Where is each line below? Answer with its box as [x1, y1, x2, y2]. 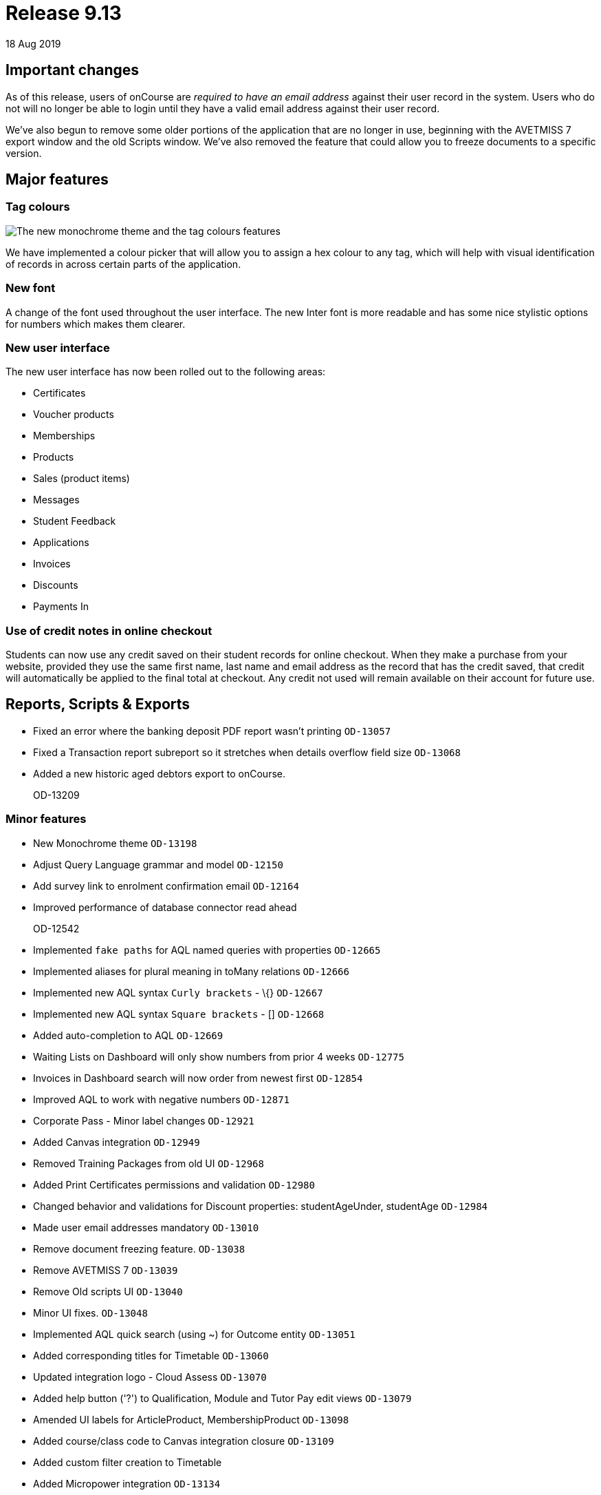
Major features [6, 171, 109, 189]
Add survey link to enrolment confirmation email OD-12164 [33, 879, 299, 892]
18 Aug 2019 [6, 37, 61, 50]
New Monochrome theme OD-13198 [33, 837, 197, 849]
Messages [33, 494, 80, 506]
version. [6, 147, 42, 159]
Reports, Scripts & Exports [6, 696, 190, 713]
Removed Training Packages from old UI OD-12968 [33, 1157, 264, 1169]
